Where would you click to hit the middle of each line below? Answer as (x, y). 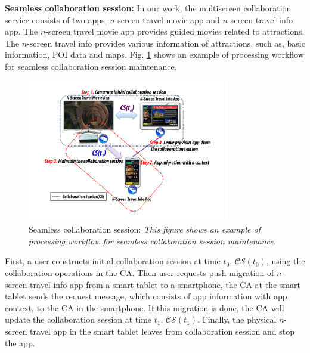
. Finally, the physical (237, 319)
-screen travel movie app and (167, 19)
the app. (20, 343)
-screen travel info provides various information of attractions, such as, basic (166, 43)
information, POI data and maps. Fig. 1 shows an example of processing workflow (154, 55)
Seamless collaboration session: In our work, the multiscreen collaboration (148, 8)
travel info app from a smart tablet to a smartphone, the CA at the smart (165, 284)
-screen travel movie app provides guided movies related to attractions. (175, 31)
